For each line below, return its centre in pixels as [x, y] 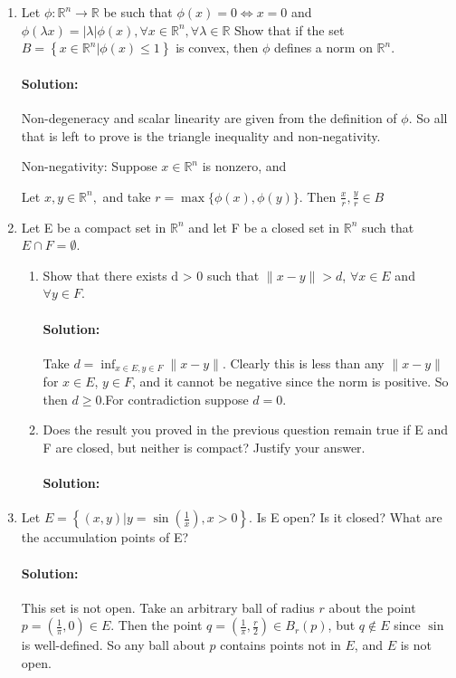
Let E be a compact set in [94, 227]
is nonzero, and [244, 166]
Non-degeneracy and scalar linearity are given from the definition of [209, 117]
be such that [138, 12]
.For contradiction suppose [175, 399]
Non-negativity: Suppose [89, 166]
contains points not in [280, 645]
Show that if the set [290, 29]
